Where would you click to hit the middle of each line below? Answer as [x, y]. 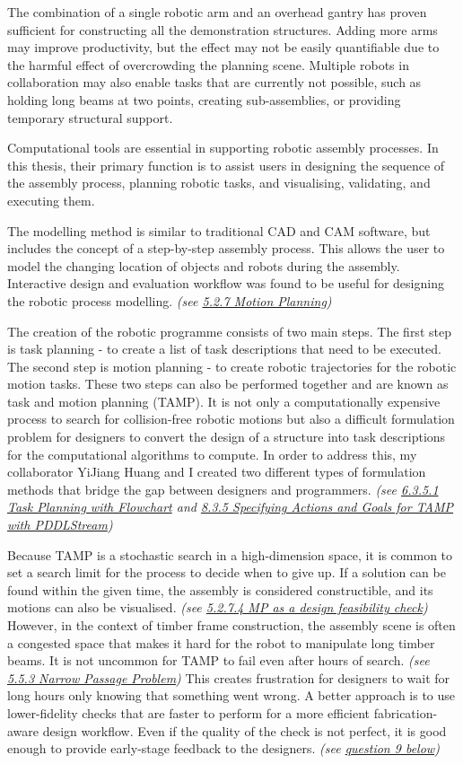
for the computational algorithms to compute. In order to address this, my [212, 454]
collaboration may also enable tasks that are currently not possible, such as [214, 82]
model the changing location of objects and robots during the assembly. [204, 265]
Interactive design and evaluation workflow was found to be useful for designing [226, 283]
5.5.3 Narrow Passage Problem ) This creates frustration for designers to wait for [229, 677]
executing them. [51, 200]
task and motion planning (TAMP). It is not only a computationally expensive [224, 401]
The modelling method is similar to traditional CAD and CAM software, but [219, 230]
